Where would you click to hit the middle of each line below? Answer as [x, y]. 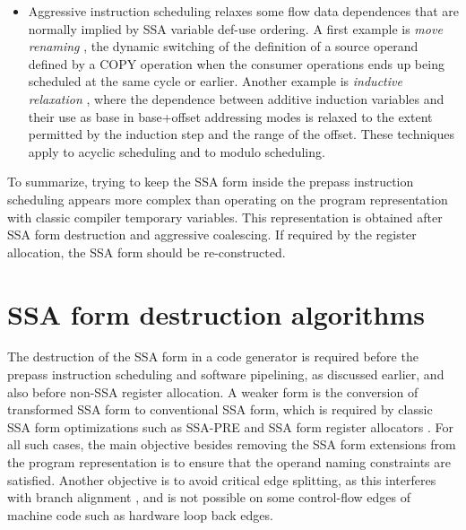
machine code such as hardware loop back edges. [140, 514]
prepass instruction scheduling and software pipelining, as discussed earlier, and [226, 374]
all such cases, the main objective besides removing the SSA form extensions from [232, 444]
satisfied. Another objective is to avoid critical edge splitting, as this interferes [222, 479]
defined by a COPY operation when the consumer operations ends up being [236, 63]
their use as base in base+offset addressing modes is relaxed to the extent [230, 116]
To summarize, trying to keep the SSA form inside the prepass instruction [211, 182]
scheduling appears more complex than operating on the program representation [228, 199]
